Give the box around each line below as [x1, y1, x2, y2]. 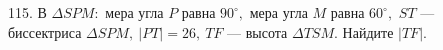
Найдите [342, 21, 394, 42]
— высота [227, 21, 288, 42]
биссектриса [8, 21, 82, 42]
